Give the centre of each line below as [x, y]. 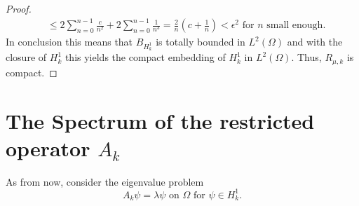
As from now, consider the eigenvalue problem [105, 181]
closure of [26, 57]
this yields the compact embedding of [145, 57]
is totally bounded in [201, 42]
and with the [315, 42]
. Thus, [306, 57]
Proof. [19, 8]
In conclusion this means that [69, 42]
